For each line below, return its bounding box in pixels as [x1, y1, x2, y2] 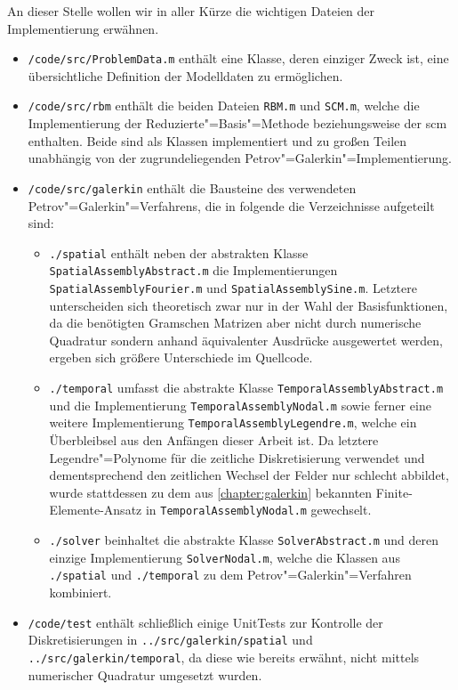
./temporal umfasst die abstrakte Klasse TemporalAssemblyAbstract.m [49, 378, 444, 397]
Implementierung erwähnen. [7, 19, 159, 37]
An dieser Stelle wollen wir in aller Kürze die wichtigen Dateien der [7, 2, 375, 20]
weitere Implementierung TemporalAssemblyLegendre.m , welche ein [49, 413, 417, 432]
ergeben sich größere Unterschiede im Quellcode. [49, 348, 313, 367]
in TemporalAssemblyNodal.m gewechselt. [145, 500, 372, 519]
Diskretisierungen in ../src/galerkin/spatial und [28, 630, 313, 649]
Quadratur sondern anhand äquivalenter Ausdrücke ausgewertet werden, [49, 330, 443, 349]
